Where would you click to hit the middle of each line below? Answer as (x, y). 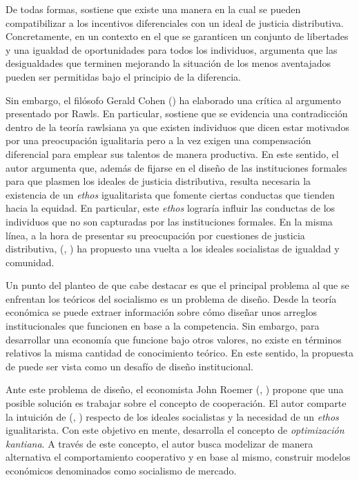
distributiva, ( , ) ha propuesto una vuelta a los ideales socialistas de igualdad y (173, 249)
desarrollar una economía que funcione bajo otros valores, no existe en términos (174, 339)
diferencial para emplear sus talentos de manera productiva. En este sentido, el (172, 153)
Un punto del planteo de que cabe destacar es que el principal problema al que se (177, 285)
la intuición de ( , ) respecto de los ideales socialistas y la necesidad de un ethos (172, 416)
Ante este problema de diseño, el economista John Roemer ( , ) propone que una (175, 389)
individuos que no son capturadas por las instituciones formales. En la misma (169, 221)
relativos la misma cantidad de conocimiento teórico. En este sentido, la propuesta (179, 353)
